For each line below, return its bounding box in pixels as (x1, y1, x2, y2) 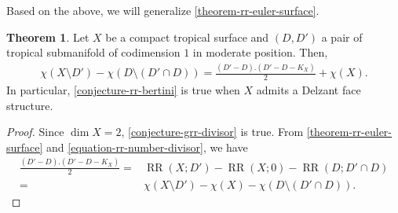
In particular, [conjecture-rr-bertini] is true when (6, 81, 240, 97)
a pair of (321, 28, 363, 45)
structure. (6, 97, 53, 113)
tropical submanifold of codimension (6, 44, 181, 61)
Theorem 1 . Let (6, 28, 89, 45)
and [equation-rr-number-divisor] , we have (46, 138, 248, 155)
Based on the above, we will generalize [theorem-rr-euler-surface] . (6, 2, 319, 18)
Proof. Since (6, 123, 64, 140)
